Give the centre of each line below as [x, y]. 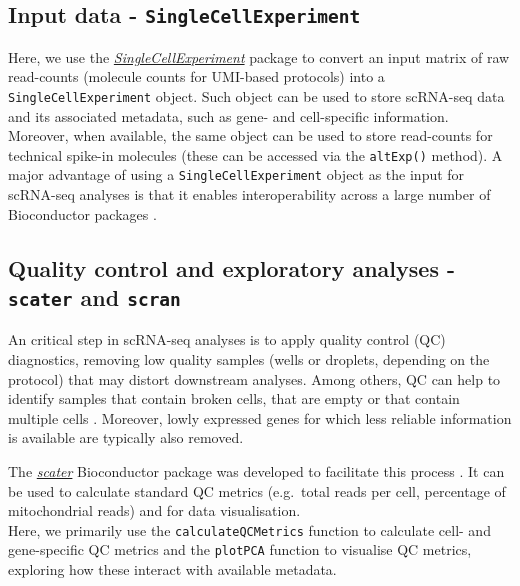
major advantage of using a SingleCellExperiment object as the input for [236, 174]
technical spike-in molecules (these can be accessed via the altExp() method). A [255, 154]
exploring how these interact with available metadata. [172, 569]
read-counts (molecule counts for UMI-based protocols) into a [196, 76]
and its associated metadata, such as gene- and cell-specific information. [228, 115]
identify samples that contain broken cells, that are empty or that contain [234, 398]
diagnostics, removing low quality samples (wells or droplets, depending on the [249, 359]
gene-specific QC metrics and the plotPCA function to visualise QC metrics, [240, 549]
